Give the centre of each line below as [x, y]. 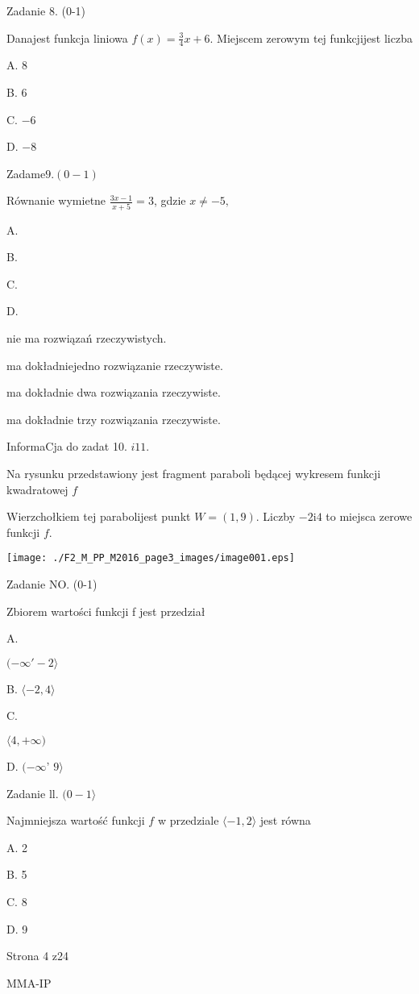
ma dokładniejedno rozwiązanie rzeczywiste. [115, 365]
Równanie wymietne [56, 200]
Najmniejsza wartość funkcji [76, 820]
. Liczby [276, 516]
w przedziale [188, 820]
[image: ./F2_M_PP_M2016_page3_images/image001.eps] [151, 558]
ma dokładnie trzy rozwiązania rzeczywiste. [114, 419]
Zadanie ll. [33, 793]
